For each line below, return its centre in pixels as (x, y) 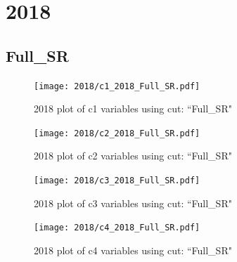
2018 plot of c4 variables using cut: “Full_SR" (133, 250)
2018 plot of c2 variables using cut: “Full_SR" (133, 156)
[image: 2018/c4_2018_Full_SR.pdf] (117, 228)
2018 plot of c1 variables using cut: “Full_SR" (133, 109)
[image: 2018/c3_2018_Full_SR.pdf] (117, 181)
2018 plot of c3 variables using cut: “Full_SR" (133, 203)
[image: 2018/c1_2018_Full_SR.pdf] (117, 86)
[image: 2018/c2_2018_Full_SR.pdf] (117, 133)
